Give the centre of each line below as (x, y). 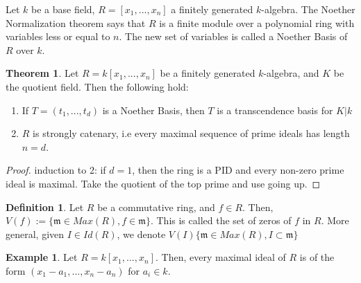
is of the (317, 257)
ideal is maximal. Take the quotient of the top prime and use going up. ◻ (163, 183)
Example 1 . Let (42, 257)
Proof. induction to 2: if (56, 170)
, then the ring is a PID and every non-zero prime (238, 170)
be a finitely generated (208, 73)
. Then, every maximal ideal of (221, 257)
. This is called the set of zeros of (221, 220)
